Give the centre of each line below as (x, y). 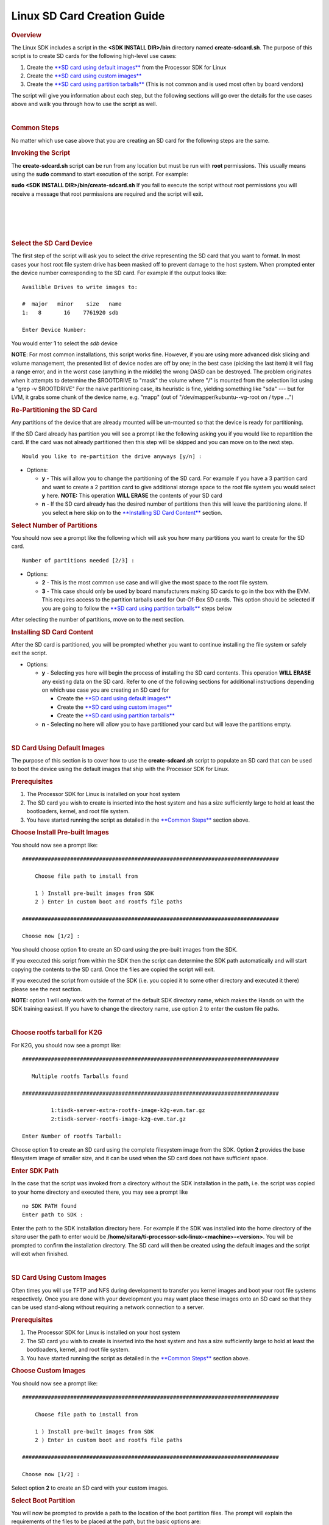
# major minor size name (72, 304)
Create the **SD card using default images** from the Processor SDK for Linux (126, 67)
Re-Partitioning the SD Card (54, 410)
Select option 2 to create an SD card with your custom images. (90, 1488)
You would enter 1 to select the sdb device (65, 343)
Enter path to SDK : (53, 1215)
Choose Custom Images (48, 1371)
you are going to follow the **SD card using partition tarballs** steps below (137, 608)
